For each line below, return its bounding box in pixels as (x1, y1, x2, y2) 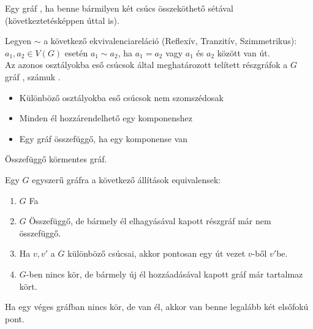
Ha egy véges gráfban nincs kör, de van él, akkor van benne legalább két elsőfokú (5, 300, 309, 313)
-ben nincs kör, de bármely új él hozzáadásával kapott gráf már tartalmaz (26, 267, 303, 280)
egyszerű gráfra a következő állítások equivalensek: (32, 173, 221, 186)
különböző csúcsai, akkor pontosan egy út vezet (67, 247, 246, 260)
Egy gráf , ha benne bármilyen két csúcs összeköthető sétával (5, 2, 233, 14)
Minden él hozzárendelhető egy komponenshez (19, 112, 192, 124)
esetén (64, 46, 88, 59)
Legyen (5, 34, 31, 47)
